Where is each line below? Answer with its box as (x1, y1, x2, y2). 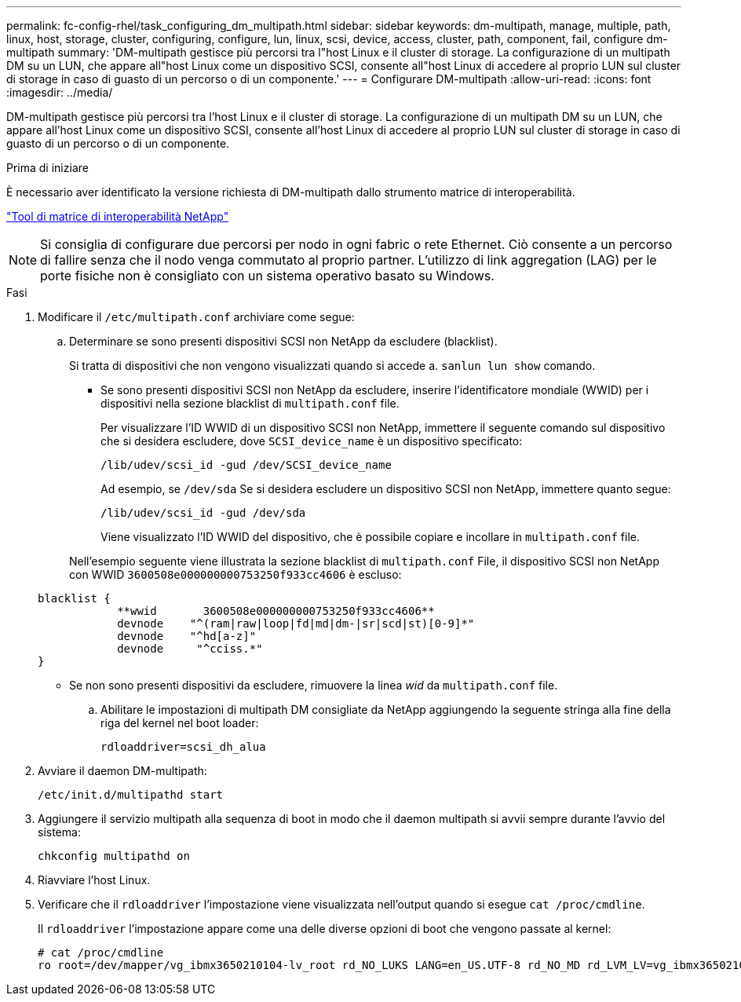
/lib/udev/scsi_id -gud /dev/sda (100, 506, 306, 519)
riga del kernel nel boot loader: (100, 716, 259, 730)
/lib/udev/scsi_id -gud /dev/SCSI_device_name (100, 459, 392, 471)
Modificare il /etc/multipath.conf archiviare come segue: (38, 310, 355, 324)
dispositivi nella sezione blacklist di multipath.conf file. (100, 397, 400, 410)
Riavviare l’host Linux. (38, 873, 151, 887)
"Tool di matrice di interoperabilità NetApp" (6, 210, 229, 223)
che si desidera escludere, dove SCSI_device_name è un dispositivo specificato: (100, 434, 523, 448)
